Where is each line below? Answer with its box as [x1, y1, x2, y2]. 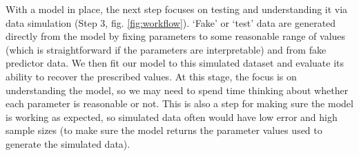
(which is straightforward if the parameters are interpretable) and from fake [6, 42, 327, 56]
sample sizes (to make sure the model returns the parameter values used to [6, 123, 322, 137]
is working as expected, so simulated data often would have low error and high [6, 109, 338, 124]
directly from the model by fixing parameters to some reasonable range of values [6, 29, 346, 43]
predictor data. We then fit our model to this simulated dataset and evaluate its [6, 56, 345, 70]
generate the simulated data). [6, 136, 130, 151]
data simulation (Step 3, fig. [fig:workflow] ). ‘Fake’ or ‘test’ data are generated [6, 15, 336, 30]
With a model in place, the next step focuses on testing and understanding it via [6, 2, 348, 16]
